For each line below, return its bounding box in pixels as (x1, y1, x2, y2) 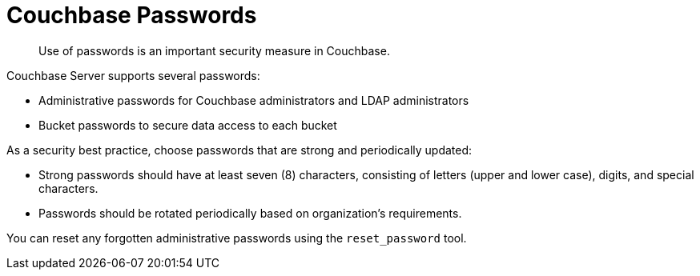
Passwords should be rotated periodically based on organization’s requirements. (38, 206, 462, 220)
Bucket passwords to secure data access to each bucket (38, 118, 337, 132)
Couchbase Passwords (6, 2, 257, 29)
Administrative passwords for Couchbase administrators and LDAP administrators (38, 93, 469, 107)
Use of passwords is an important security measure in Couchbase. (38, 43, 390, 58)
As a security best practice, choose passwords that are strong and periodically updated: (6, 142, 473, 157)
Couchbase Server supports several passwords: (6, 68, 260, 82)
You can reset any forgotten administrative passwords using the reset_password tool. (6, 230, 467, 245)
